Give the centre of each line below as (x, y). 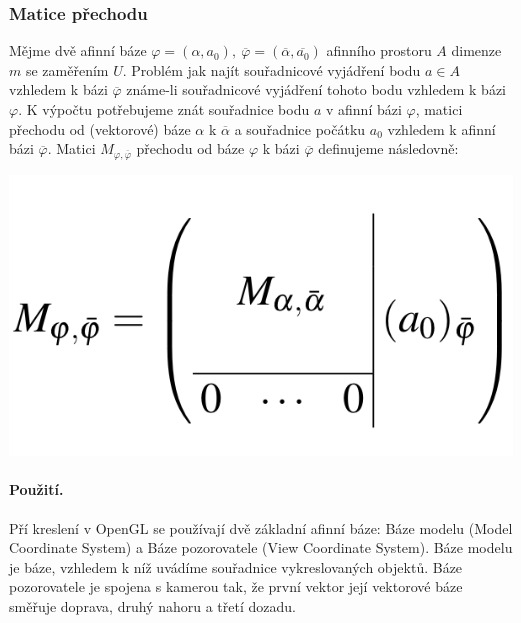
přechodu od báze (190, 148)
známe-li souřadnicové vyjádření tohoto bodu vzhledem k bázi (316, 89)
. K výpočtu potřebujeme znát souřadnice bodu (164, 109)
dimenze (476, 50)
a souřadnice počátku (300, 128)
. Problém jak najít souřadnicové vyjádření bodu (271, 69)
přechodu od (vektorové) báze (100, 128)
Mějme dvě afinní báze (78, 50)
